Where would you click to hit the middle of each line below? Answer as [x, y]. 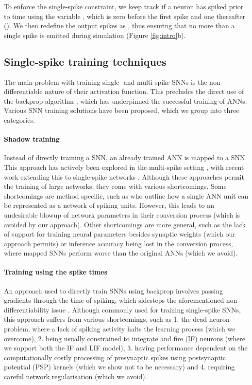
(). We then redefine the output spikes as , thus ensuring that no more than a [119, 26]
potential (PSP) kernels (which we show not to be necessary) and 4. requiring [119, 367]
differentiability [27, 309]
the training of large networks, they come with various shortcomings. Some [115, 186]
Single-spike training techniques [85, 61]
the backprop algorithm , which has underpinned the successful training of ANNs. [126, 101]
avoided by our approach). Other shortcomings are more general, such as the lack [125, 224]
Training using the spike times [56, 272]
